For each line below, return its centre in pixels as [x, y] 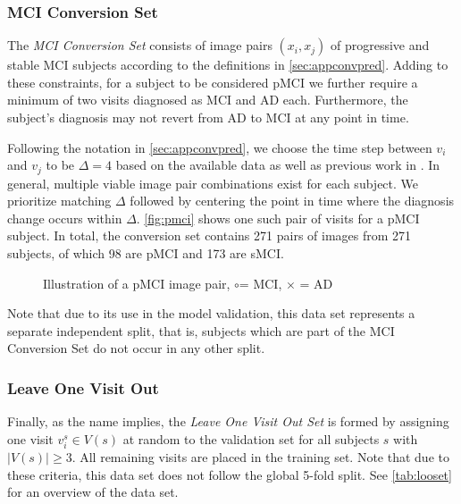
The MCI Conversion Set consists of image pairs [140, 45]
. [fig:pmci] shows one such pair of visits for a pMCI [278, 218]
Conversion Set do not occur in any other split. [136, 348]
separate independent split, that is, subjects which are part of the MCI [201, 330]
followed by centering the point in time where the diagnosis [292, 201]
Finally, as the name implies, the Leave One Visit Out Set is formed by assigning [228, 421]
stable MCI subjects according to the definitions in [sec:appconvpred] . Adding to [228, 65]
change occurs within [65, 218]
